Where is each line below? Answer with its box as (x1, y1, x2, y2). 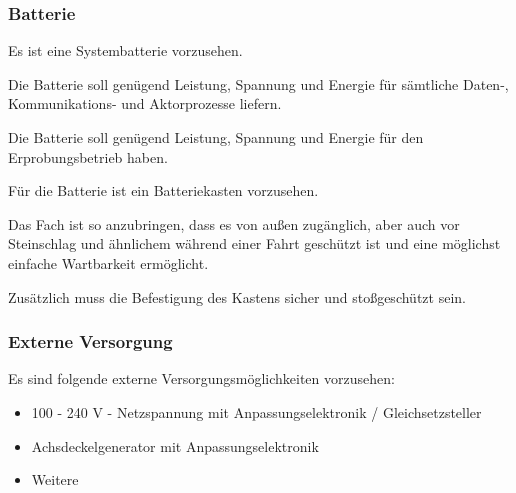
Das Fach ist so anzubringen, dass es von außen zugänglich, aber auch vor (8, 213, 460, 234)
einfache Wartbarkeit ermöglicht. (8, 252, 209, 273)
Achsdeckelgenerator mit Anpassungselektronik (31, 435, 319, 456)
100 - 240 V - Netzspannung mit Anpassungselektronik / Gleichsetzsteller (31, 401, 482, 422)
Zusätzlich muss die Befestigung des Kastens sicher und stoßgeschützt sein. (8, 286, 466, 307)
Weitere (31, 469, 79, 490)
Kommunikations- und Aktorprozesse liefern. (8, 93, 282, 114)
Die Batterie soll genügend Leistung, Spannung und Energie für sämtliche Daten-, (8, 73, 509, 94)
